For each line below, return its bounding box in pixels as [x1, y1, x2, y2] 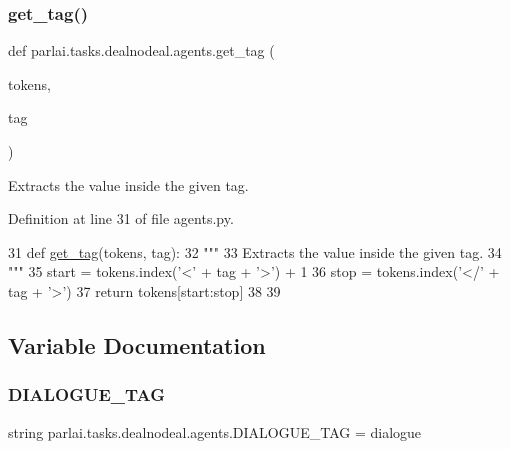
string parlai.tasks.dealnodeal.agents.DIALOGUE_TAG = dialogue [8, 421, 422, 442]
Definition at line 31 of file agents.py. [8, 208, 234, 229]
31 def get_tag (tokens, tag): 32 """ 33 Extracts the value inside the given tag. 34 [8, 241, 502, 262]
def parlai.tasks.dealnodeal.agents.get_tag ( [8, 40, 275, 61]
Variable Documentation [8, 329, 266, 360]
